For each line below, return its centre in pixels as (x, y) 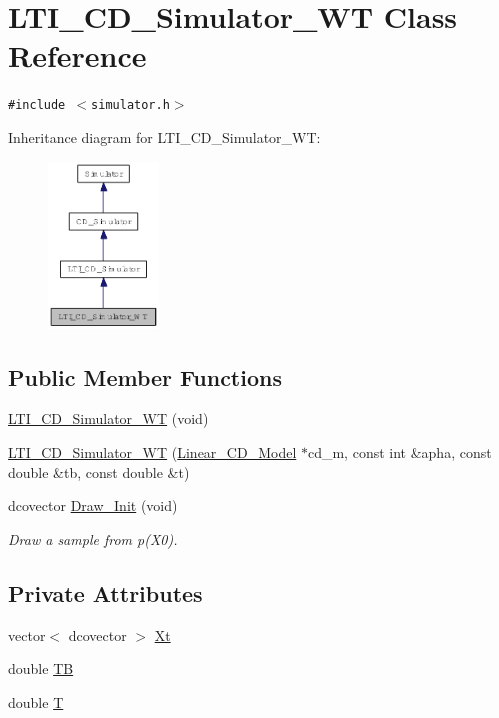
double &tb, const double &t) (99, 471)
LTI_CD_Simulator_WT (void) (108, 418)
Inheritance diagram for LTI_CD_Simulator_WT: (164, 136)
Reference (77, 55)
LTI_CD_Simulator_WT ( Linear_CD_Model (152, 451)
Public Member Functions (145, 376)
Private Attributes (105, 592)
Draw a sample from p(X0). (93, 538)
